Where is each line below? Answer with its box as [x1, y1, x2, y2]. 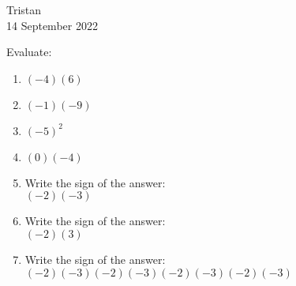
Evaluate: [6, 43, 52, 60]
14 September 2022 [6, 17, 98, 33]
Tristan [6, 2, 42, 17]
